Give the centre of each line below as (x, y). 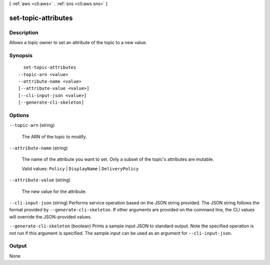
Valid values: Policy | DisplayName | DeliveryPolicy (80, 168)
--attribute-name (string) (38, 148)
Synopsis (21, 55)
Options (19, 115)
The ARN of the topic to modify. (54, 137)
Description (24, 33)
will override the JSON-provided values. (50, 217)
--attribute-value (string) (40, 180)
